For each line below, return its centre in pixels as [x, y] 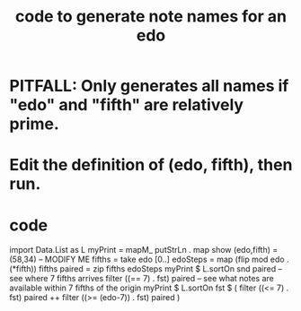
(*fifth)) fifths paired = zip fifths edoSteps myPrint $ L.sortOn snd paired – [146, 269]
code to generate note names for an [151, 17]
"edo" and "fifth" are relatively [127, 105]
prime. [35, 124]
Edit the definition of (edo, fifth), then [151, 165]
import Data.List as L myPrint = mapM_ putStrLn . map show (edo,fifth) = [144, 250]
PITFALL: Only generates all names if [149, 86]
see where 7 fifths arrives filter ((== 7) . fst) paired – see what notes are [142, 279]
